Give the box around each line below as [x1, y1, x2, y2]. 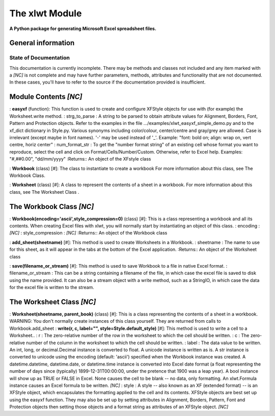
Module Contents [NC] [9, 92, 82, 101]
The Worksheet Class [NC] [9, 297, 96, 306]
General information [9, 39, 75, 47]
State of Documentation [9, 54, 70, 61]
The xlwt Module [9, 8, 82, 19]
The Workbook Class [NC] [9, 202, 94, 211]
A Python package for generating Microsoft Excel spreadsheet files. [9, 25, 156, 32]
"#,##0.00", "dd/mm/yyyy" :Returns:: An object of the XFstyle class [9, 156, 151, 162]
